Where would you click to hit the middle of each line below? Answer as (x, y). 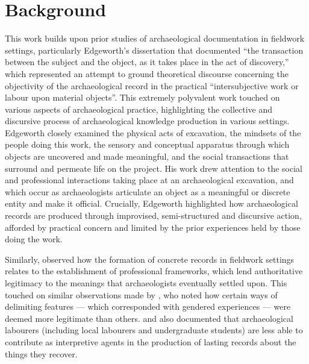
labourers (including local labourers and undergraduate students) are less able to (154, 330)
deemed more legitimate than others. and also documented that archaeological (149, 318)
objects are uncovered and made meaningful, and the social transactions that (147, 156)
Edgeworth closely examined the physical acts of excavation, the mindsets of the (153, 132)
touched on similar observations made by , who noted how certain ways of (141, 294)
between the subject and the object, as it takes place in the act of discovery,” (147, 62)
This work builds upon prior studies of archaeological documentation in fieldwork (155, 38)
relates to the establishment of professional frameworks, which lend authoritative (154, 271)
